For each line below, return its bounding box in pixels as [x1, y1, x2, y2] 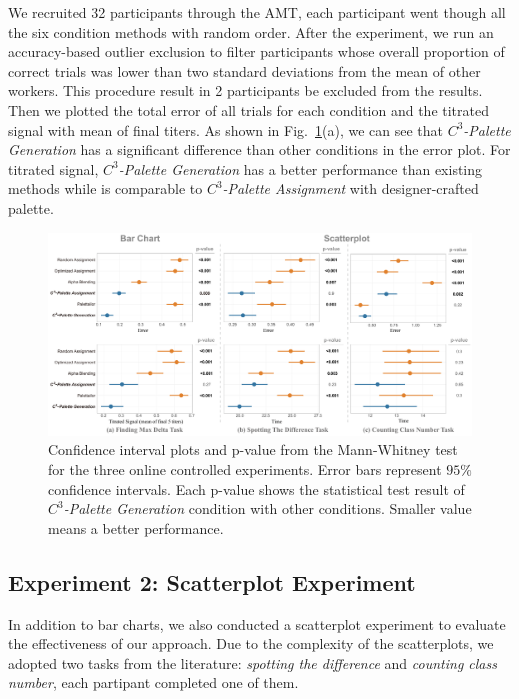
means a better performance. [48, 517, 224, 538]
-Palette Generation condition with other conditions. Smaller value [63, 498, 472, 519]
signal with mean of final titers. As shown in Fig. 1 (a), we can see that [8, 119, 443, 140]
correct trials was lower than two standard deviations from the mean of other [8, 60, 481, 81]
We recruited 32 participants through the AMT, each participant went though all [8, 2, 506, 22]
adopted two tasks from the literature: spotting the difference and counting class [8, 652, 497, 673]
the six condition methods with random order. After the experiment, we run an [8, 21, 494, 42]
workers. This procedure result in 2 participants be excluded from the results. [8, 80, 483, 101]
